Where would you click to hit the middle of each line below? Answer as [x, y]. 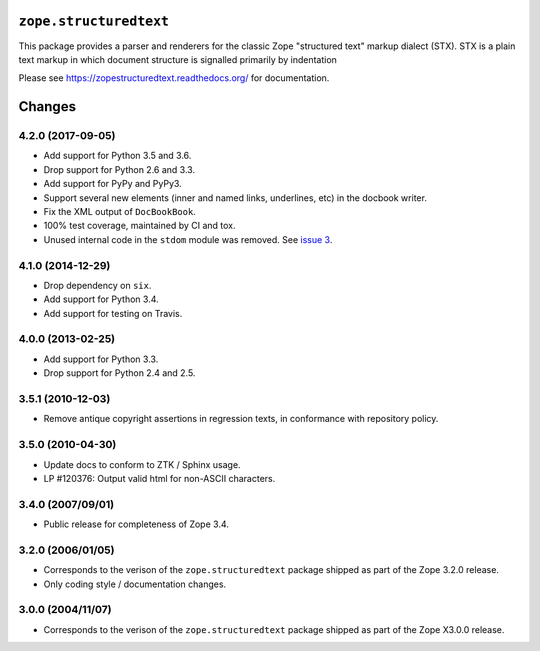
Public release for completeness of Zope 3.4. [136, 524]
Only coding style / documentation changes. [135, 584]
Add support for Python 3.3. [101, 359]
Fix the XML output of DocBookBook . [120, 212]
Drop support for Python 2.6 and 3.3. [119, 169]
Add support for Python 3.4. [101, 299]
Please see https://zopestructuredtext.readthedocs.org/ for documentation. [174, 78]
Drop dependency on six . [97, 285]
